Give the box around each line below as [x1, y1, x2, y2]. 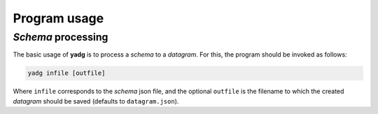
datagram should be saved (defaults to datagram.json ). [13, 97, 179, 105]
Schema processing [13, 31, 108, 43]
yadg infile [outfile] [27, 69, 106, 77]
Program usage [13, 10, 104, 26]
